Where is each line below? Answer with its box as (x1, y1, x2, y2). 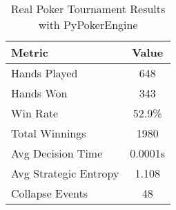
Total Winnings (11, 125, 86, 141)
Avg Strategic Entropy (11, 165, 119, 181)
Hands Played (11, 65, 78, 81)
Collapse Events (11, 185, 88, 201)
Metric (11, 44, 48, 60)
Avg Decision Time (11, 145, 103, 161)
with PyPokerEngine (38, 17, 138, 32)
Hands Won (11, 85, 68, 101)
